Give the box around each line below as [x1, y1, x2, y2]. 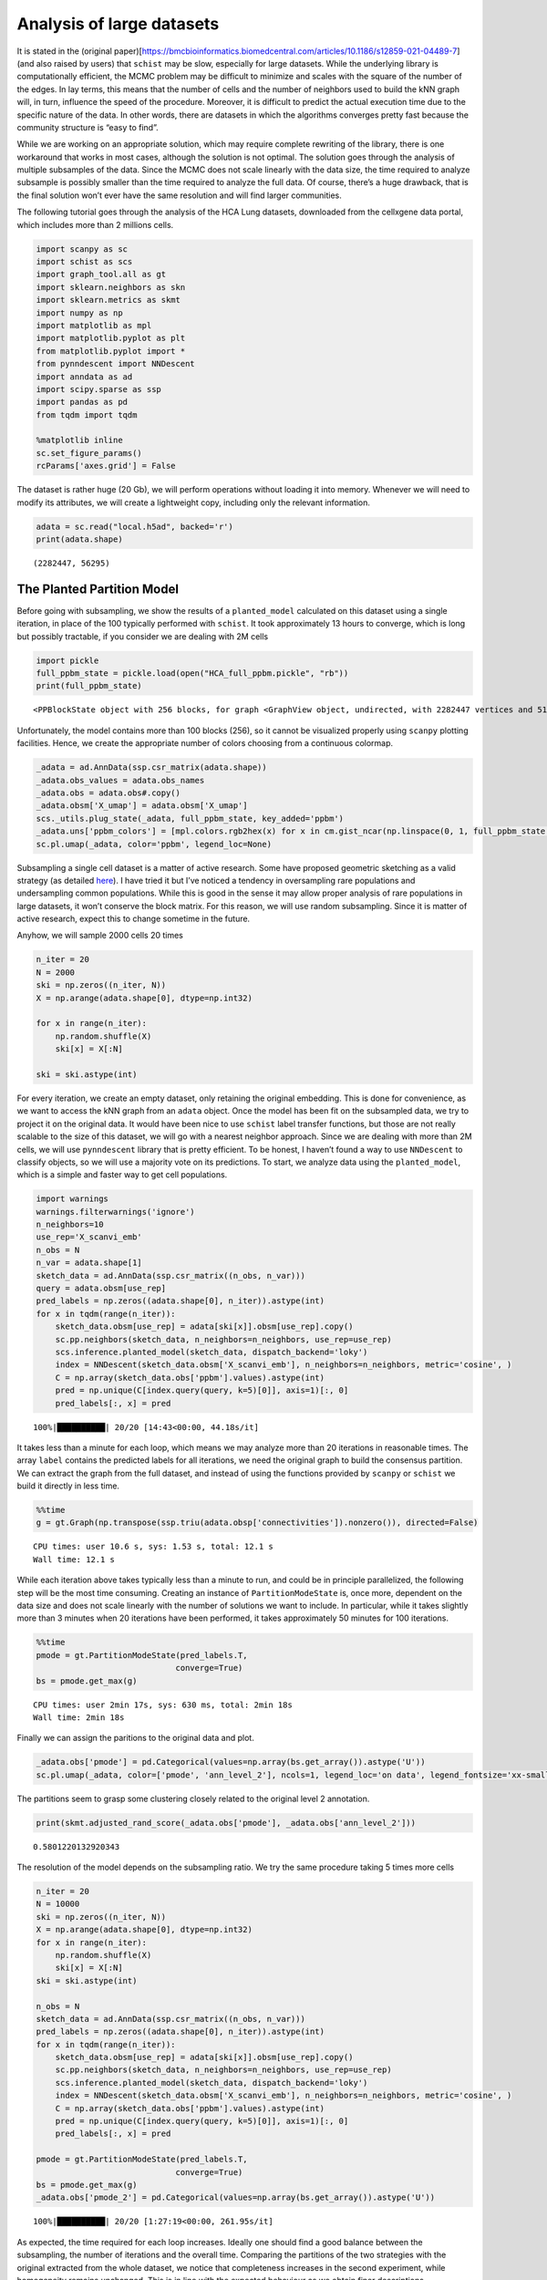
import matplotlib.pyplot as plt [36, 333, 186, 344]
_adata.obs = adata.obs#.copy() [36, 787, 181, 798]
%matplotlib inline [36, 435, 123, 446]
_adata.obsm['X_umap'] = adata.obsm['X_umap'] [36, 801, 248, 811]
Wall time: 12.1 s [33, 1554, 116, 1564]
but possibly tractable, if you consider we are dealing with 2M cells [16, 630, 269, 642]
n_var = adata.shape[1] [36, 1258, 143, 1268]
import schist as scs [36, 256, 133, 266]
